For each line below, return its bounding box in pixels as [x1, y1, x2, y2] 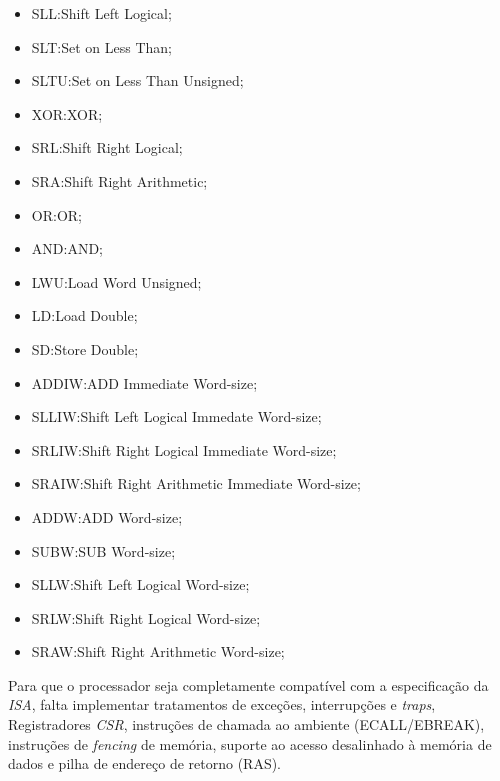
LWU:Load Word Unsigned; [31, 271, 202, 292]
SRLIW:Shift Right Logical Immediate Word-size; [31, 439, 337, 460]
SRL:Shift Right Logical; [31, 137, 183, 158]
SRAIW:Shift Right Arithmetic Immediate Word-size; [31, 473, 361, 494]
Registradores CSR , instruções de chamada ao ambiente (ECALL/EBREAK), [8, 714, 485, 735]
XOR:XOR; [31, 103, 103, 124]
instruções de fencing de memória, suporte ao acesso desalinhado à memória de [8, 733, 492, 754]
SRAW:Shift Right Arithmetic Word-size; [31, 641, 285, 662]
